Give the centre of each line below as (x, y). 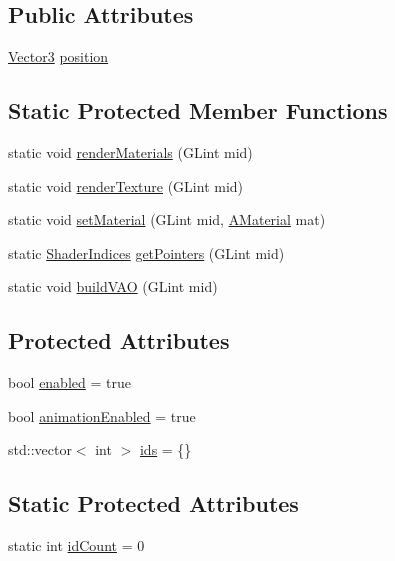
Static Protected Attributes (153, 503)
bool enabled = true (69, 382)
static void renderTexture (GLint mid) (126, 185)
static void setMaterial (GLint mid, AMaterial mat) (167, 219)
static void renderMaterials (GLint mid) (130, 152)
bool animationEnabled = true (102, 415)
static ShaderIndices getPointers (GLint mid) (146, 252)
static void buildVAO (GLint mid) (113, 286)
